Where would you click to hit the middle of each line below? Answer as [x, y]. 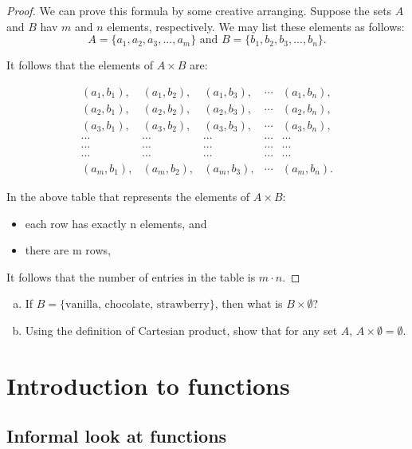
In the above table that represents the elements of [128, 196]
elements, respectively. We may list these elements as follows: [256, 26]
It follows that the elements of [80, 65]
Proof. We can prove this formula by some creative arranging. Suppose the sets [199, 10]
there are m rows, [68, 250]
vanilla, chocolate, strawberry [137, 305]
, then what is [249, 303]
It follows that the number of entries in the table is [131, 276]
